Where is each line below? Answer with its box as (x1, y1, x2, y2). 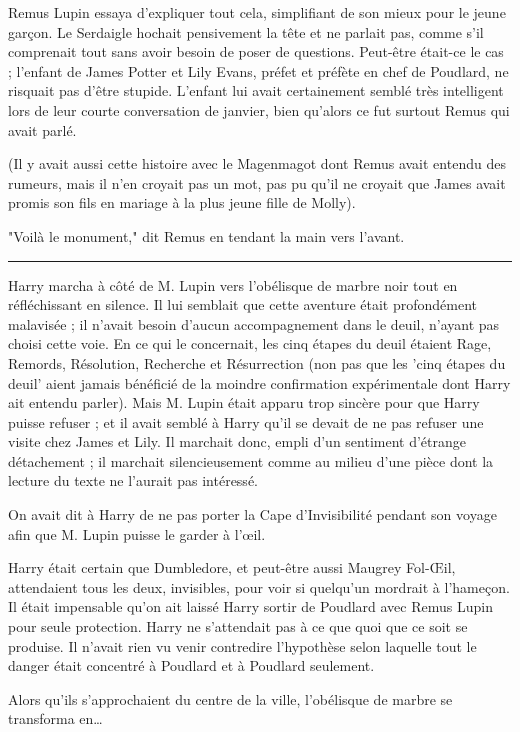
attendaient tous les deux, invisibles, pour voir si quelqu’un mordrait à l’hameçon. (8, 576, 510, 597)
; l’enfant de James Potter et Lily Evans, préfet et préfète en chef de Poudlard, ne (8, 60, 509, 81)
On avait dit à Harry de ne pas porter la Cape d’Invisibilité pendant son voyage (8, 504, 497, 525)
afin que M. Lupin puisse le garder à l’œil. (8, 523, 266, 544)
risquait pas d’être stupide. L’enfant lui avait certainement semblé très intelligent (8, 80, 504, 101)
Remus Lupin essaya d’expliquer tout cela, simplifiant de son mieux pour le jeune (8, 2, 506, 22)
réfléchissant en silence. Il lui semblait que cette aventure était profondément (8, 294, 477, 315)
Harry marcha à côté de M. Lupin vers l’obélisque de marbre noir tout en (8, 274, 458, 295)
